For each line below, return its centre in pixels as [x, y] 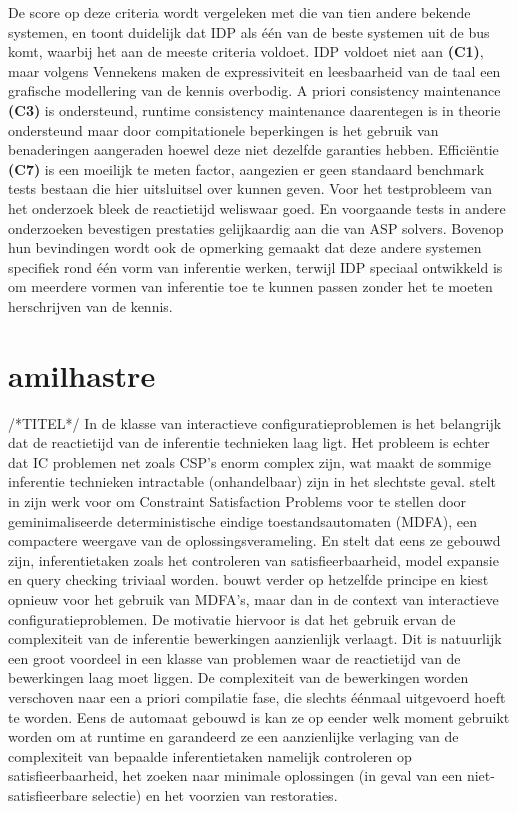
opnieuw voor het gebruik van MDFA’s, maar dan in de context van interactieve [253, 598]
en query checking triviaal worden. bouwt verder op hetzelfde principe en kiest [248, 579]
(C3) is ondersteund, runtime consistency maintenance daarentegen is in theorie [254, 109]
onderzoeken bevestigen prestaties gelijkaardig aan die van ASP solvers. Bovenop [256, 227]
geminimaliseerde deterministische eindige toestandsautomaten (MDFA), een [243, 520]
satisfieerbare [48, 794]
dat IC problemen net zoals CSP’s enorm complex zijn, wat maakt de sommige [250, 461]
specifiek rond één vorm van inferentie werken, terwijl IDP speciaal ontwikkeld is [255, 266]
